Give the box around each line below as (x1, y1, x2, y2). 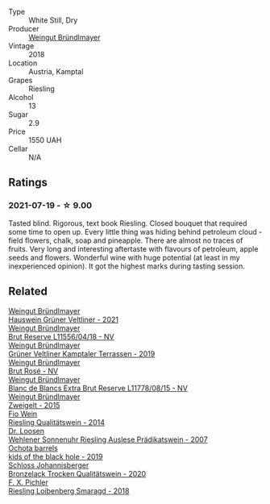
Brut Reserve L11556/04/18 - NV (8, 331, 114, 341)
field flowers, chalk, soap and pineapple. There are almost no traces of (8, 235, 243, 245)
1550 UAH (28, 135, 62, 144)
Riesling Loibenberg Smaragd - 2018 (8, 485, 130, 495)
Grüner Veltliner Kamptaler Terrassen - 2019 (8, 348, 156, 358)
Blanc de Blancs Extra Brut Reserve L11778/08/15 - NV (8, 383, 188, 393)
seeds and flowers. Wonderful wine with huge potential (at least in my (8, 252, 240, 262)
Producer (8, 24, 39, 33)
